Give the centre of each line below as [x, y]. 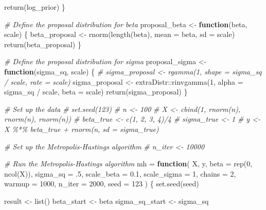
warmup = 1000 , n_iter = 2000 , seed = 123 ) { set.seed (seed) [102, 184]
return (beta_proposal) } [43, 44]
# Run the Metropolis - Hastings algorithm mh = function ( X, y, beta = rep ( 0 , [128, 164]
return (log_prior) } [35, 7]
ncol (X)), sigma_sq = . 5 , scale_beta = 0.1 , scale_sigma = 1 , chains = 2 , [120, 173]
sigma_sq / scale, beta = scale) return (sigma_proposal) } [96, 92]
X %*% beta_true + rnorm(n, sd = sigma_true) [82, 129]
